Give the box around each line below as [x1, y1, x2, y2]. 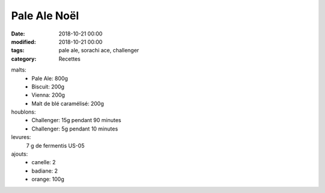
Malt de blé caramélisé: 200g [31, 100, 105, 107]
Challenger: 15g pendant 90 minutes [31, 117, 122, 124]
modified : [11, 38, 36, 45]
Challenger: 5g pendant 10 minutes [31, 125, 119, 132]
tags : [11, 47, 25, 54]
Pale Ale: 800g [31, 75, 69, 82]
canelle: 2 [31, 159, 56, 166]
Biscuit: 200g [31, 83, 64, 90]
